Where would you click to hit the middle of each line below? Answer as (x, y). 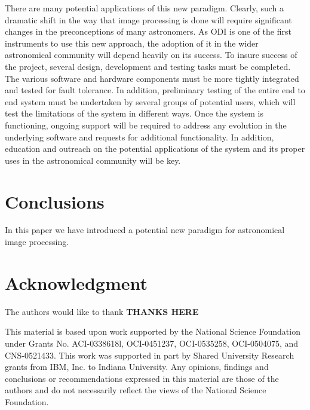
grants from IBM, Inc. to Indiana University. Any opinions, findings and (137, 367)
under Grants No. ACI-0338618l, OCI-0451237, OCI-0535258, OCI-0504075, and (152, 343)
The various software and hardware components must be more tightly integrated (152, 78)
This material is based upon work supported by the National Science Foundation (153, 331)
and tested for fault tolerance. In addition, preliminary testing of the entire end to (155, 90)
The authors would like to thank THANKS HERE (102, 311)
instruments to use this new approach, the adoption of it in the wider (132, 43)
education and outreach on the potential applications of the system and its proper (155, 149)
